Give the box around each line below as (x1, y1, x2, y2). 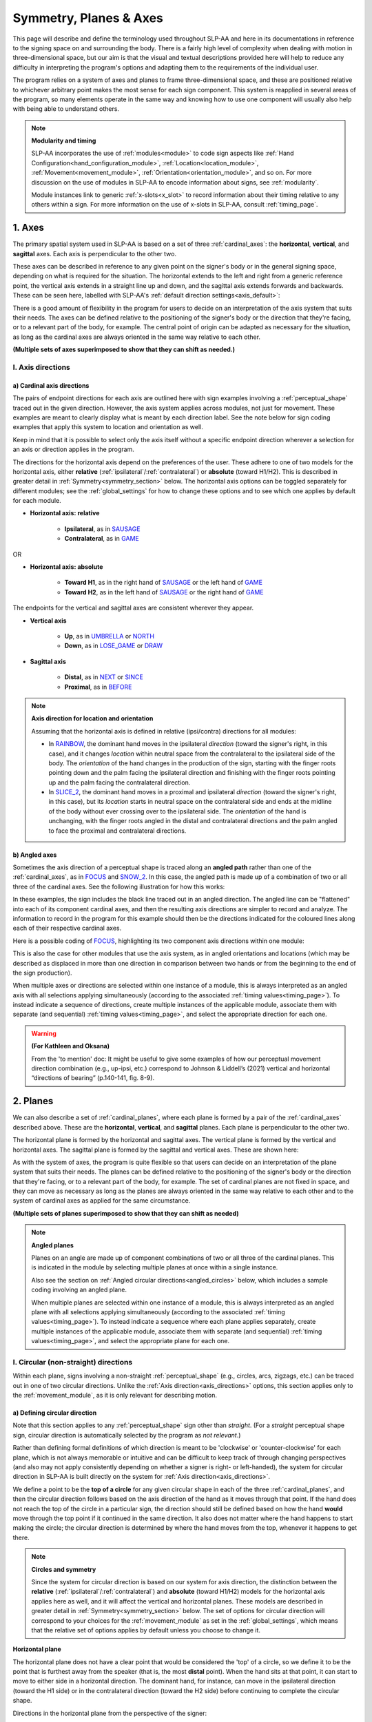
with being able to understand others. (12, 105, 120, 113)
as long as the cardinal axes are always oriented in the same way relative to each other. (12, 333, 261, 341)
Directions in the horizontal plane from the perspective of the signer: (12, 1709, 207, 1717)
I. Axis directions (12, 362, 70, 372)
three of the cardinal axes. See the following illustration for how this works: (12, 882, 225, 891)
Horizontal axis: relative (30, 509, 100, 517)
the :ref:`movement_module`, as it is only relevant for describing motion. (12, 1391, 217, 1400)
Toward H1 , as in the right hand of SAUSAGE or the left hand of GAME (64, 579, 263, 587)
